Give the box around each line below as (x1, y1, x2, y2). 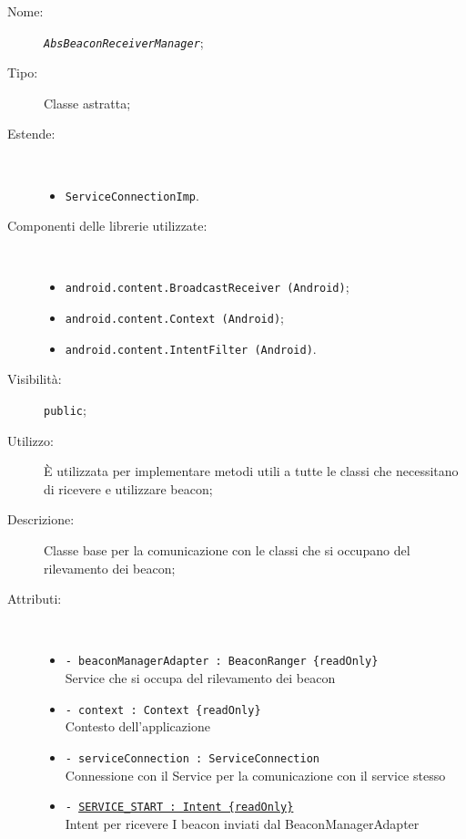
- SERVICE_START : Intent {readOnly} (65, 801, 294, 814)
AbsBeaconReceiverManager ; (44, 32, 204, 51)
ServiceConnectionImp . (65, 185, 199, 204)
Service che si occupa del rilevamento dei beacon (65, 668, 336, 688)
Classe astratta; (44, 93, 131, 112)
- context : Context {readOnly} (65, 703, 261, 717)
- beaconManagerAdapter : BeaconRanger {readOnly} (65, 655, 379, 668)
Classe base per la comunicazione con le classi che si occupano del (44, 541, 410, 560)
